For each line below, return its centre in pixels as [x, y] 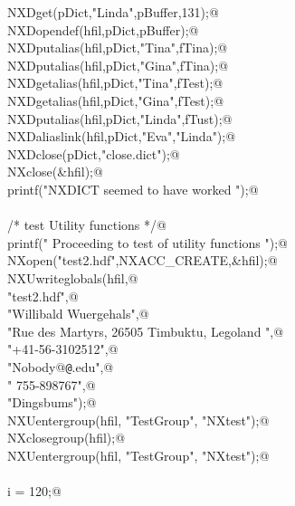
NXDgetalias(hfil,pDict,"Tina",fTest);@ [115, 83]
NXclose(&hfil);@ [55, 172]
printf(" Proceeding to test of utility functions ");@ [148, 242]
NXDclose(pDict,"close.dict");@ [94, 153]
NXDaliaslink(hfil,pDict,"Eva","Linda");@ [122, 136]
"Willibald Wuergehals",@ [78, 314]
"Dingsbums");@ [52, 402]
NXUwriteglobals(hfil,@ [73, 277]
